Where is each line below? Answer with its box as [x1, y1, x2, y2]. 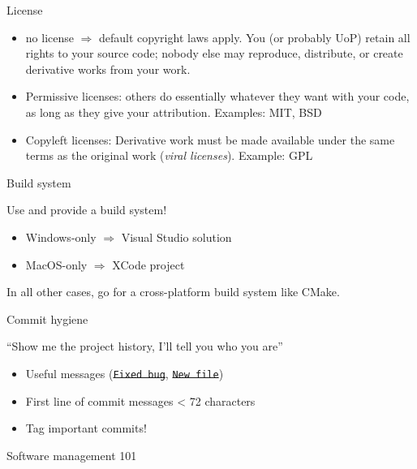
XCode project [112, 256, 185, 273]
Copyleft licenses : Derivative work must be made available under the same [25, 131, 395, 148]
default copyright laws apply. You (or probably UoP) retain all [99, 28, 411, 45]
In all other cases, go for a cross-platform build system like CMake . [6, 283, 340, 300]
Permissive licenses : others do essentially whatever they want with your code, [25, 88, 410, 105]
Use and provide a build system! [6, 201, 167, 218]
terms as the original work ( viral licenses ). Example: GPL [25, 147, 313, 164]
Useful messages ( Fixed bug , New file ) [25, 364, 224, 381]
